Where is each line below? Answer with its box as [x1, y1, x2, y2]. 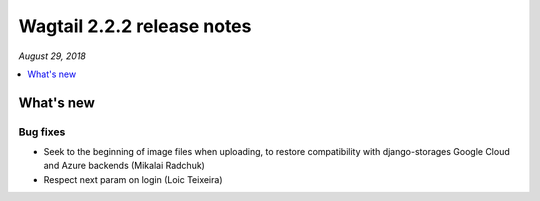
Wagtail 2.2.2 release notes [18, 15, 252, 37]
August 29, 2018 [18, 50, 87, 62]
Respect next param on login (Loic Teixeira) [43, 173, 223, 185]
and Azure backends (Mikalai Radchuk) [43, 160, 205, 172]
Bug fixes [18, 125, 66, 139]
